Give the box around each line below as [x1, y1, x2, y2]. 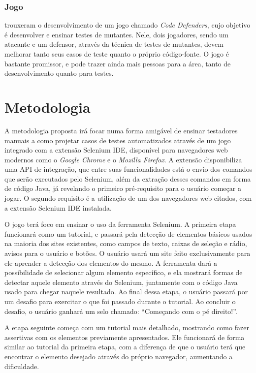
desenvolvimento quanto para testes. [4, 68, 114, 78]
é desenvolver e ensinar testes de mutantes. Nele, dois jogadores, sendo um [4, 29, 229, 39]
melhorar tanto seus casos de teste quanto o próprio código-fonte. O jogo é [4, 49, 229, 59]
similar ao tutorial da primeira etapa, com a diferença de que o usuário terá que [4, 342, 246, 352]
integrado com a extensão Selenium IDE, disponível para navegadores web [4, 145, 228, 155]
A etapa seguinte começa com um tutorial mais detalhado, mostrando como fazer [4, 322, 249, 333]
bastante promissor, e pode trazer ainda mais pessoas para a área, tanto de [4, 58, 231, 68]
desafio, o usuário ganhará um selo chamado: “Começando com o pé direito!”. [4, 306, 237, 316]
